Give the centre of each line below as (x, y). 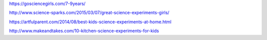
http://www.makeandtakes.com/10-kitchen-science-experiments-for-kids (84, 31)
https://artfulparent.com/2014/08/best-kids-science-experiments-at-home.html (90, 22)
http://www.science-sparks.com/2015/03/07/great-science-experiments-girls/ (89, 13)
